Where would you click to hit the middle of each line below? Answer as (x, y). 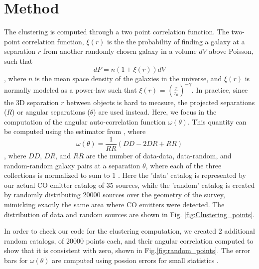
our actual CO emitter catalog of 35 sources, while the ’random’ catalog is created (129, 185)
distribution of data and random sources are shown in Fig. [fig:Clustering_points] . (129, 214)
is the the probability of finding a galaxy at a (176, 41)
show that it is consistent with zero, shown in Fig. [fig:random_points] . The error (127, 250)
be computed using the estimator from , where (75, 131)
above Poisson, (231, 51)
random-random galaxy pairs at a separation (72, 165)
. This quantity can (217, 121)
